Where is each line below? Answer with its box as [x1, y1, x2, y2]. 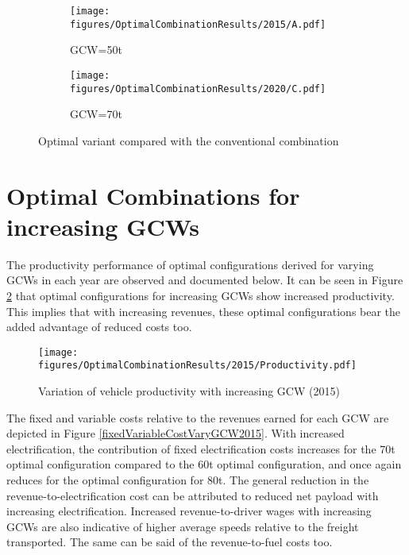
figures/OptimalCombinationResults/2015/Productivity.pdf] [38, 360, 357, 372]
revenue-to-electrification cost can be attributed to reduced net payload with [6, 487, 379, 503]
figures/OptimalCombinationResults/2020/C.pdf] [70, 83, 326, 94]
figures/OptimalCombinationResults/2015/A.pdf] [70, 18, 326, 30]
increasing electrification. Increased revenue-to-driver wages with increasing [6, 503, 372, 519]
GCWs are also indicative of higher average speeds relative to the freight [6, 518, 359, 534]
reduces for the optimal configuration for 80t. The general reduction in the [6, 471, 369, 488]
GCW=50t [70, 41, 122, 58]
